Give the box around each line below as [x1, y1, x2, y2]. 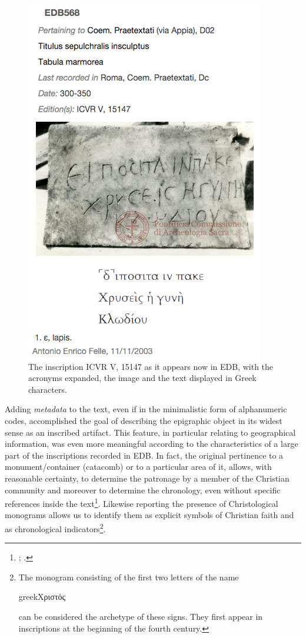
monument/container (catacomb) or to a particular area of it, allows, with [5, 460, 272, 473]
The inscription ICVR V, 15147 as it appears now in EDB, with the [28, 360, 274, 372]
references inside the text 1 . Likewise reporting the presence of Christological [5, 496, 278, 509]
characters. [28, 383, 67, 395]
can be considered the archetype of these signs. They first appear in [18, 610, 263, 622]
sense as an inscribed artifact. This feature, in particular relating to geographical [5, 426, 296, 438]
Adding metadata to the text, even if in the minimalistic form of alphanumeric [5, 403, 287, 415]
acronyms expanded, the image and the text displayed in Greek [28, 372, 257, 384]
